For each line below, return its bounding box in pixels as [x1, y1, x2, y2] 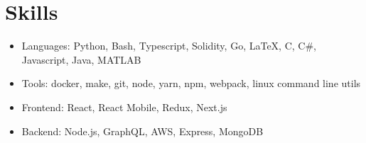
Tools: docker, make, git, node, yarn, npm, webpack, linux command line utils [21, 76, 361, 91]
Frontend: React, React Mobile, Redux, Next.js [21, 99, 227, 114]
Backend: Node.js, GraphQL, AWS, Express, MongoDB [21, 123, 264, 138]
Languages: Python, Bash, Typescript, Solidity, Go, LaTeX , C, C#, [21, 38, 316, 53]
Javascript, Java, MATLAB [21, 52, 141, 67]
